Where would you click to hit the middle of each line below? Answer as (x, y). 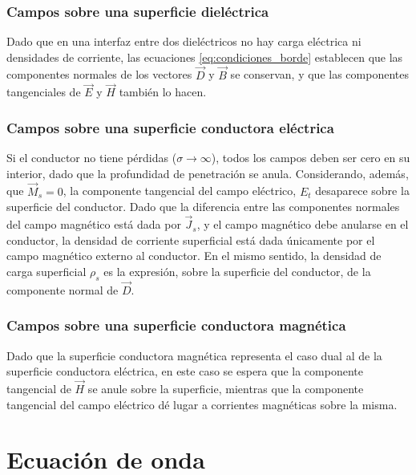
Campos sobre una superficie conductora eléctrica (170, 127)
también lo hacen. (163, 92)
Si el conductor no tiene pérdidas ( (92, 158)
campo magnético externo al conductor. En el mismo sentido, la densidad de (194, 256)
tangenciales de (44, 92)
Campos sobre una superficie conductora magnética (176, 325)
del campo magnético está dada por (94, 224)
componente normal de (63, 289)
